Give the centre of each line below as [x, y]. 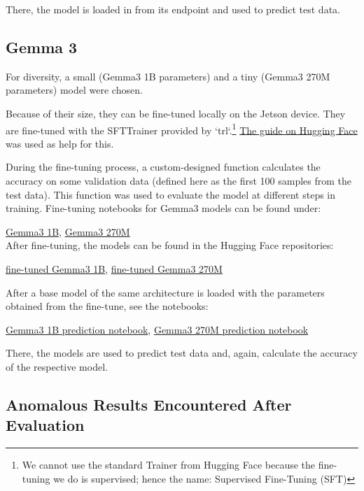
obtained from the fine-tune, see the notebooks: [107, 306]
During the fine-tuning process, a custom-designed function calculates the [163, 167]
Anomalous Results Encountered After [149, 404]
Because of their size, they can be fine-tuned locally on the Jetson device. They [176, 113]
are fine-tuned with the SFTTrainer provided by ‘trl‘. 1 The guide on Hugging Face [182, 129]
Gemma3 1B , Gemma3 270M [68, 231]
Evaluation [45, 425]
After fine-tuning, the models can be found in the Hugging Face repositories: [170, 245]
